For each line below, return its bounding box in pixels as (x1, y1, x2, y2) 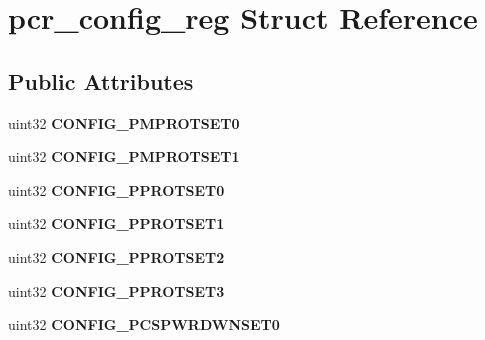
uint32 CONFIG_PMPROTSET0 (8, 112, 240, 133)
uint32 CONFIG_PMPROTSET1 (8, 146, 240, 167)
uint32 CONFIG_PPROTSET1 (8, 213, 225, 234)
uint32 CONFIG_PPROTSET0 (8, 179, 225, 200)
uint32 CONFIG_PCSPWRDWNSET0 (8, 314, 280, 335)
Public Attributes (8, 65, 194, 96)
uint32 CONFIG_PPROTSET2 (8, 246, 225, 267)
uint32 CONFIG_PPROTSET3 (8, 280, 225, 301)
